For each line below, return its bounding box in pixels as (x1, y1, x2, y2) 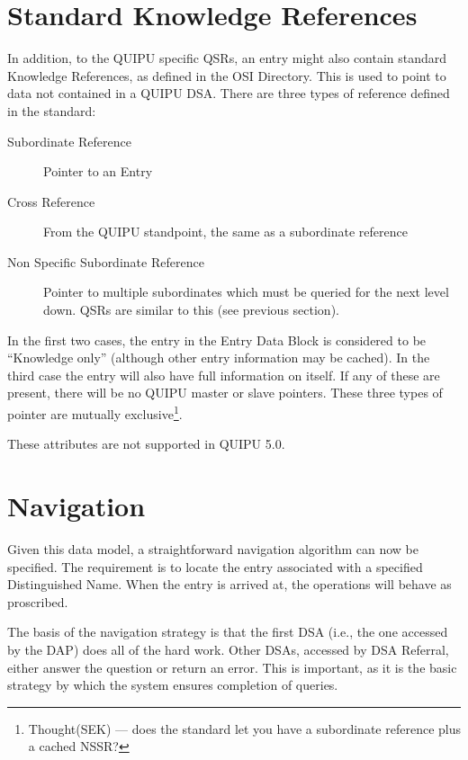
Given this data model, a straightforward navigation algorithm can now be (7, 540, 419, 558)
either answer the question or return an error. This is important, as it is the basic (7, 657, 457, 676)
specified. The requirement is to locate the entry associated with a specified (7, 557, 423, 576)
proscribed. (7, 592, 68, 611)
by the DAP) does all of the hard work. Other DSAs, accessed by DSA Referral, (7, 639, 449, 658)
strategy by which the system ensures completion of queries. (7, 675, 338, 694)
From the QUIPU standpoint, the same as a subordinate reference (43, 222, 408, 241)
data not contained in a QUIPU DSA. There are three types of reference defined (7, 84, 450, 103)
